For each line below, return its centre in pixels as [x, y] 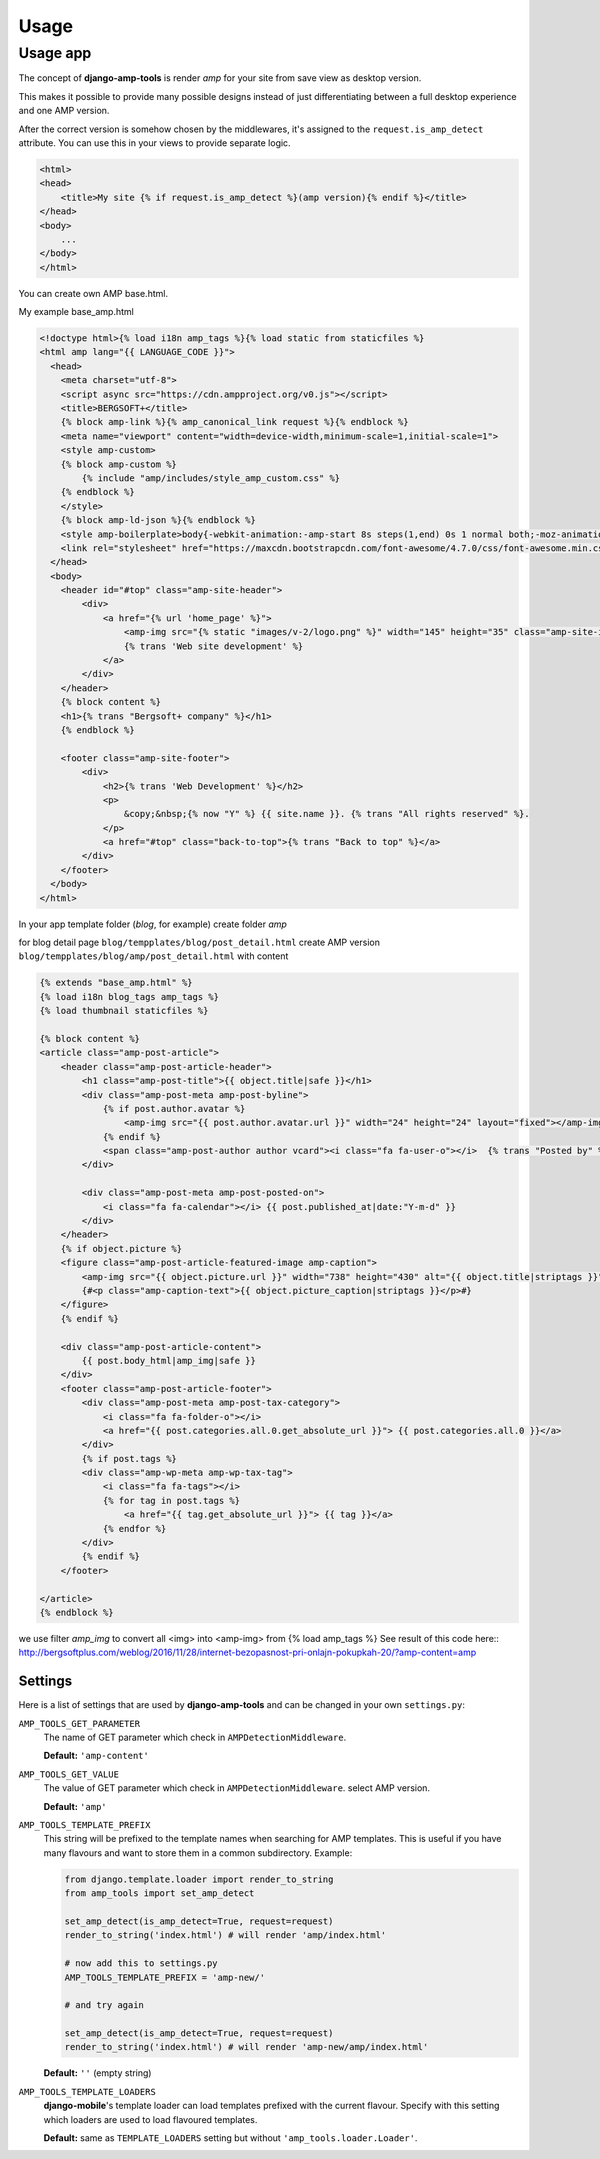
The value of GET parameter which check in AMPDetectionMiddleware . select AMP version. [236, 1788]
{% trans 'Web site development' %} [213, 646]
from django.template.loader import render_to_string [199, 1879]
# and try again [104, 2005]
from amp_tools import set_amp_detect [159, 1893]
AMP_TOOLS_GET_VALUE [69, 1774]
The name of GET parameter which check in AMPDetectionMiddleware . [195, 1737]
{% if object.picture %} [121, 1248]
